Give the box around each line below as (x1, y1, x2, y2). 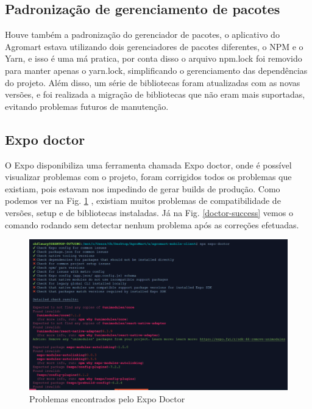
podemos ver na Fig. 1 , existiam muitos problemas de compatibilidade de (5, 194, 281, 207)
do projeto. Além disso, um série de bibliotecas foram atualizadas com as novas (5, 76, 300, 89)
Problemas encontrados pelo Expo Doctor (29, 392, 185, 405)
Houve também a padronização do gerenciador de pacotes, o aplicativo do (5, 28, 280, 41)
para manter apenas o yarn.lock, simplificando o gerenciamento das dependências (5, 63, 308, 76)
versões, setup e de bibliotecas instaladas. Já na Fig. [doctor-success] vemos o (5, 206, 293, 219)
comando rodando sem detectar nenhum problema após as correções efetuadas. (5, 218, 299, 231)
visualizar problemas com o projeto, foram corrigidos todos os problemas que (5, 170, 292, 183)
